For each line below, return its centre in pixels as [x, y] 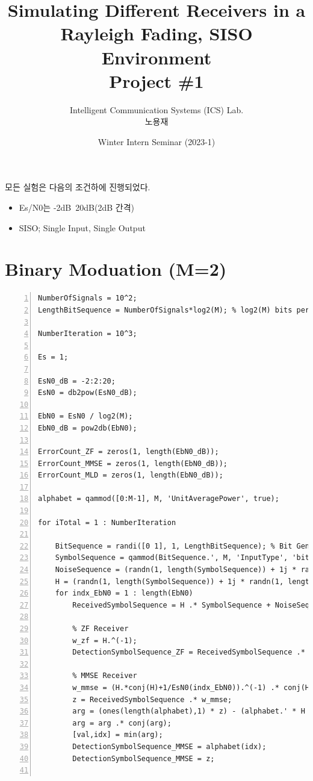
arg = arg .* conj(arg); [122, 723]
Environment [156, 57]
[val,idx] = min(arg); [118, 735]
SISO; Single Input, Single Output [82, 227]
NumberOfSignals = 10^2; [88, 298]
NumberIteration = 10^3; [88, 334]
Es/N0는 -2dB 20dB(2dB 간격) [76, 207]
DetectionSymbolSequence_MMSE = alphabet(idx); [169, 746]
